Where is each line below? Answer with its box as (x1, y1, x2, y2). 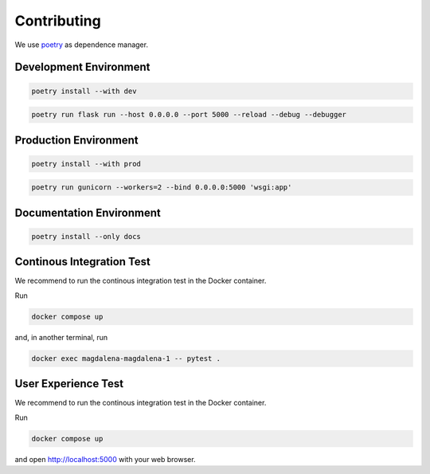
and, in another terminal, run (14, 332, 108, 342)
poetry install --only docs (31, 232, 141, 241)
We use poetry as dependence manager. (14, 40, 149, 49)
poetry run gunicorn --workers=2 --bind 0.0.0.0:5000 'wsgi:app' (31, 183, 292, 192)
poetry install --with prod (31, 159, 141, 168)
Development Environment (14, 61, 150, 74)
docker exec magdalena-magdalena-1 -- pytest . (31, 354, 221, 362)
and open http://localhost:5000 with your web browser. (14, 454, 196, 464)
